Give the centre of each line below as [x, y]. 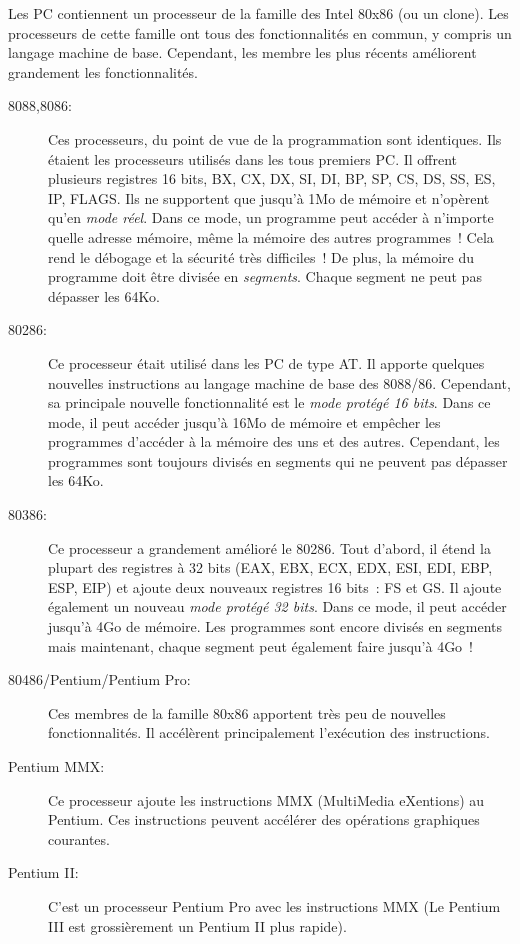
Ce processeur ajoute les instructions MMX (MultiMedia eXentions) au [266, 799]
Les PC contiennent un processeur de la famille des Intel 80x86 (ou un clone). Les [258, 13]
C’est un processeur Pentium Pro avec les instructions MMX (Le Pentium [274, 905]
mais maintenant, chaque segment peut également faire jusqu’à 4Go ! [261, 645]
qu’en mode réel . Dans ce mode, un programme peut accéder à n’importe [271, 217]
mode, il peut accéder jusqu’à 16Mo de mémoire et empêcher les [244, 421]
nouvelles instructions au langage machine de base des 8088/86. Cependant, [279, 382]
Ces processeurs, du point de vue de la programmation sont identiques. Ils [275, 138]
